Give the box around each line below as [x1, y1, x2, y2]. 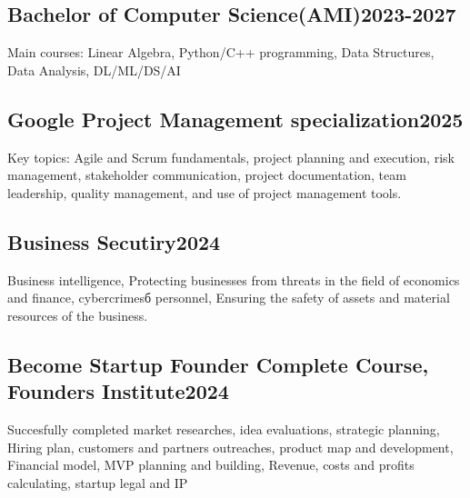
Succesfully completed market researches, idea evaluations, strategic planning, [7, 419, 440, 438]
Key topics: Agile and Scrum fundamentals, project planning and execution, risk [7, 147, 455, 166]
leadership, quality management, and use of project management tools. [7, 183, 402, 202]
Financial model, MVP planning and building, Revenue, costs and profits [7, 455, 415, 474]
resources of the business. [7, 305, 148, 324]
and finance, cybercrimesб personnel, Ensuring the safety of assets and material [7, 288, 450, 307]
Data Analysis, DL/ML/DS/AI [7, 60, 181, 79]
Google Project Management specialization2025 [7, 105, 464, 133]
